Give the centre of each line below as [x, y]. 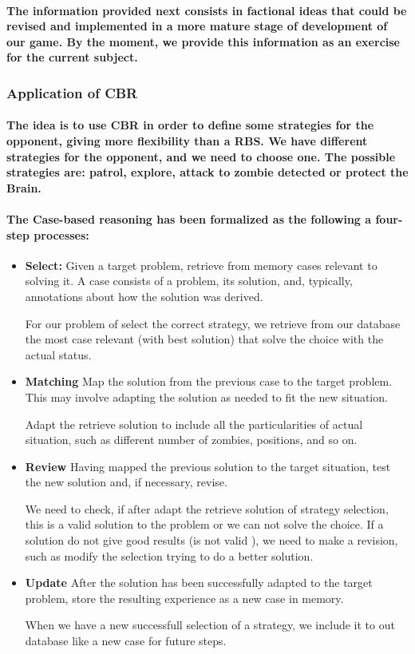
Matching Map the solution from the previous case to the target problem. [209, 381]
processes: [61, 234]
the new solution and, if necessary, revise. [126, 482]
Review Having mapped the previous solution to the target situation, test [208, 466]
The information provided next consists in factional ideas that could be [207, 10]
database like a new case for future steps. [126, 641]
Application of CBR [72, 92]
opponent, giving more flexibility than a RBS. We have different [187, 141]
